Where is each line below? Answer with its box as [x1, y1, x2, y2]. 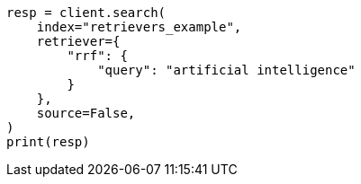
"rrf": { [67, 48, 128, 63]
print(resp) [6, 135, 90, 149]
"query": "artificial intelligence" [97, 63, 356, 77]
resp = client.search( [6, 5, 167, 20]
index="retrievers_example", [36, 20, 242, 34]
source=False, [36, 106, 136, 120]
